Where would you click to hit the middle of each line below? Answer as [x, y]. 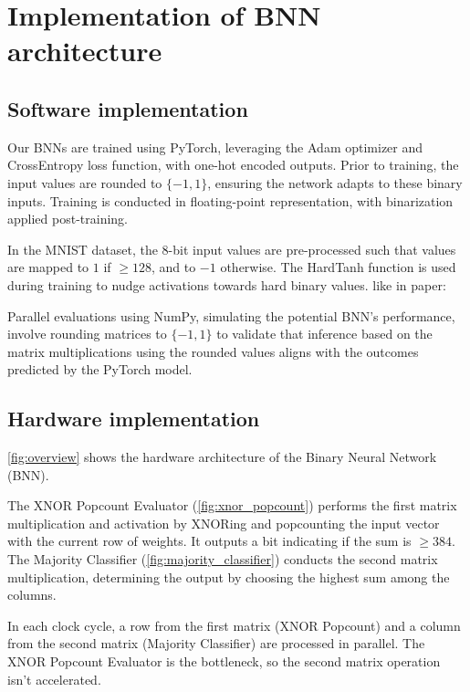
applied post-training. [68, 219]
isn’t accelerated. [54, 679]
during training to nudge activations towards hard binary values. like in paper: [227, 284]
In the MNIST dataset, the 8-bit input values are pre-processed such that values [232, 249]
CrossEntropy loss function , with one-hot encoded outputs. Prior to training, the [233, 165]
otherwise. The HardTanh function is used [338, 267]
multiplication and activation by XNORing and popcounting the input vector [224, 523]
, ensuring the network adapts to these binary [335, 182]
